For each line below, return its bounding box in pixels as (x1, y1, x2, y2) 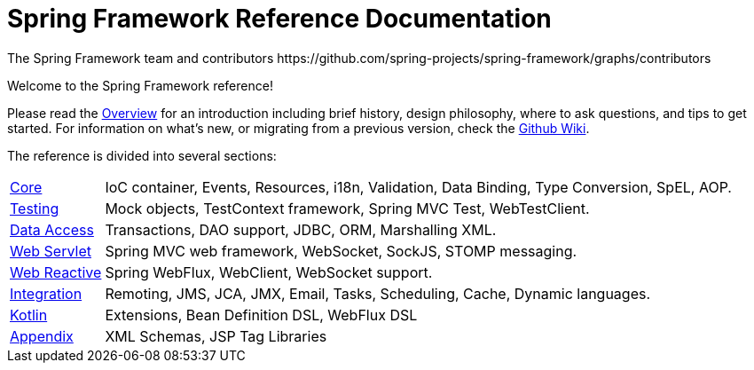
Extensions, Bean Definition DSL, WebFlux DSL (105, 305, 418, 324)
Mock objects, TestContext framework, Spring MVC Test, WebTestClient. (105, 199, 590, 217)
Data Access (10, 220, 94, 239)
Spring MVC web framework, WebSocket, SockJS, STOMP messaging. (105, 241, 577, 260)
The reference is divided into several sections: (7, 147, 277, 163)
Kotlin (10, 305, 48, 324)
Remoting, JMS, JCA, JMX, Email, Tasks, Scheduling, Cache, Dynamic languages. (105, 284, 651, 303)
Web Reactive (10, 263, 102, 281)
